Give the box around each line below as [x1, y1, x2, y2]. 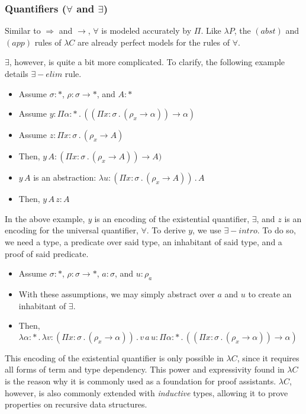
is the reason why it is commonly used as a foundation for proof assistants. [5, 374, 276, 387]
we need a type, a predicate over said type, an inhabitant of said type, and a [5, 235, 282, 248]
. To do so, [257, 224, 296, 236]
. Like [201, 24, 221, 37]
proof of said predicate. [5, 247, 89, 259]
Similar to [5, 24, 41, 37]
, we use [192, 224, 221, 236]
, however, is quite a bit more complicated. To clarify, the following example [9, 56, 285, 68]
